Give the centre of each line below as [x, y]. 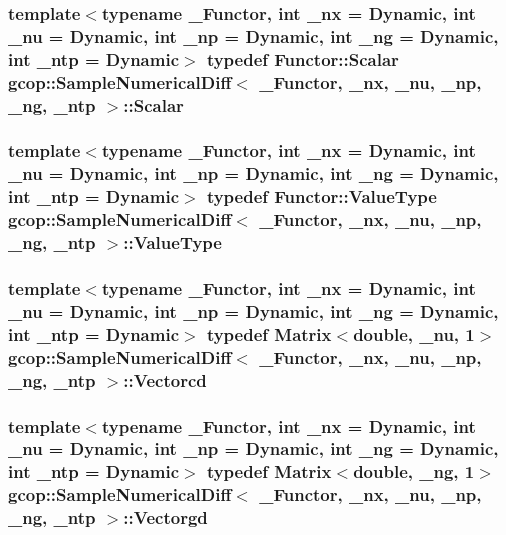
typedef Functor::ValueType [321, 196]
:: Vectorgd [165, 517]
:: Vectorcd [165, 379]
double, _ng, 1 [414, 471]
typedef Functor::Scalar [302, 58]
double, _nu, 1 [414, 333]
